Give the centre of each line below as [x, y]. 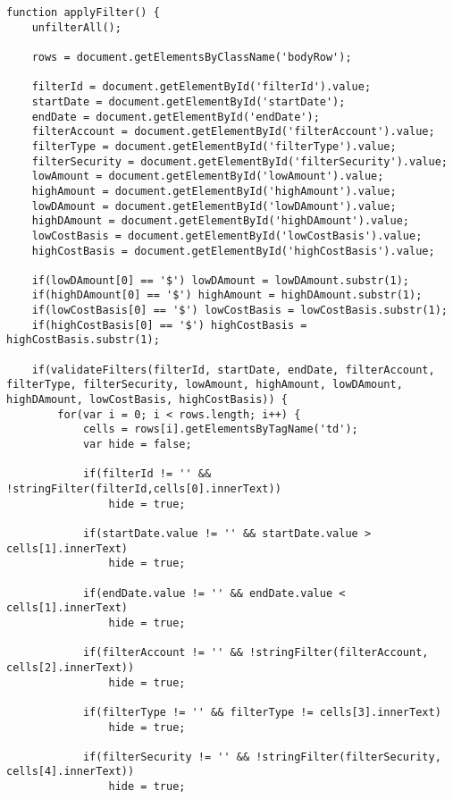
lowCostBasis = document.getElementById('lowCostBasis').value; [227, 235]
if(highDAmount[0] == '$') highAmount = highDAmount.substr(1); [227, 295]
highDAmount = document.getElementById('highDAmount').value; [221, 221]
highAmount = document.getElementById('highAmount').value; [214, 191]
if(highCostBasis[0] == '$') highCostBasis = [169, 325]
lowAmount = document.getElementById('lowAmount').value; [208, 177]
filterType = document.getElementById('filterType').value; [214, 146]
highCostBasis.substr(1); [83, 340]
